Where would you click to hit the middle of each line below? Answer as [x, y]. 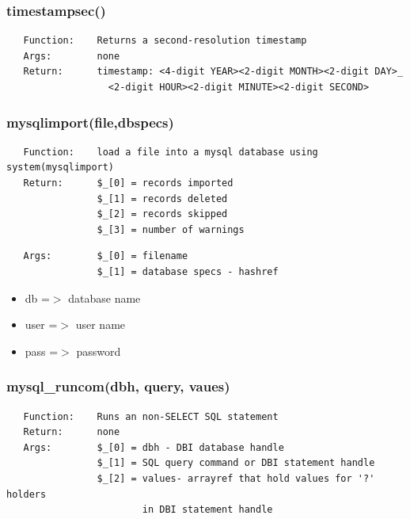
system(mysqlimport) [61, 168]
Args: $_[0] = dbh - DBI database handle [154, 447]
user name [101, 324]
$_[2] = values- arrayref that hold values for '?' [236, 478]
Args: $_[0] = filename [106, 256]
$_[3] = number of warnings [171, 229]
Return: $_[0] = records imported [128, 183]
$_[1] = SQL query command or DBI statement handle [236, 463]
